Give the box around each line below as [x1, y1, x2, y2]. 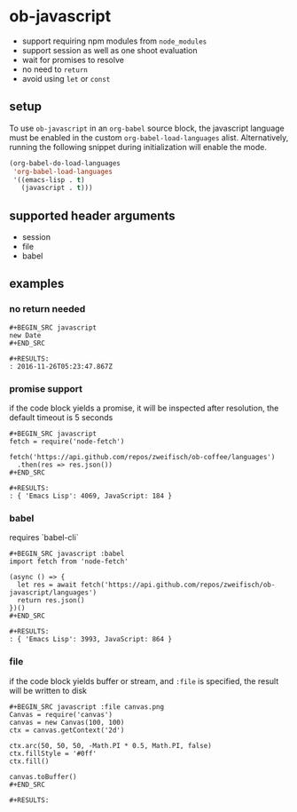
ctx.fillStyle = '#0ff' [9, 749, 98, 758]
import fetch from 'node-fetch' [9, 557, 129, 566]
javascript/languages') [9, 588, 98, 597]
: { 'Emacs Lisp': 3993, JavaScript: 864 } [9, 635, 173, 644]
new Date [9, 330, 42, 339]
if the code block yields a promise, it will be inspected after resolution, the [9, 402, 279, 414]
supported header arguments [9, 208, 176, 223]
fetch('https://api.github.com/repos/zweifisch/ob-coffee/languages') [9, 453, 276, 462]
